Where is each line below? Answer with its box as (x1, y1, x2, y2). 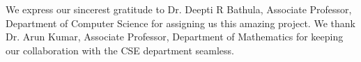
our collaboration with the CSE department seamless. (6, 42, 234, 57)
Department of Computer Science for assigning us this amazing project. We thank (6, 15, 355, 30)
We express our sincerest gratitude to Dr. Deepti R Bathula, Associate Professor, (6, 2, 352, 16)
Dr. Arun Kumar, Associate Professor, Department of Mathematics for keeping (6, 29, 344, 44)
